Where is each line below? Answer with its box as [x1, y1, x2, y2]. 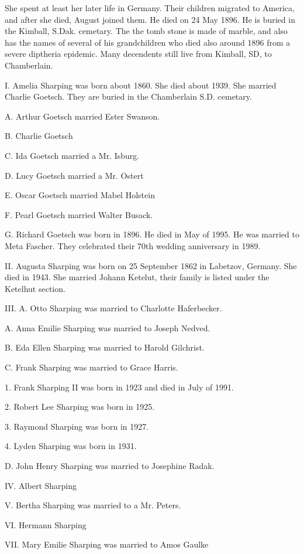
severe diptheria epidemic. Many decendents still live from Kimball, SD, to [5, 47, 272, 60]
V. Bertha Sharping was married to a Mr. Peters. [5, 499, 181, 511]
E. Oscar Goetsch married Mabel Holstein [5, 189, 155, 201]
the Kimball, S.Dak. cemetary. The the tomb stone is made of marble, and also [5, 25, 288, 37]
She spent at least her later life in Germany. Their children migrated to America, [5, 2, 295, 13]
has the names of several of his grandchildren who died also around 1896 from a [5, 36, 291, 48]
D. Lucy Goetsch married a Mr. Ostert [5, 169, 144, 181]
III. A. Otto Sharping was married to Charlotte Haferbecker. [5, 302, 222, 314]
